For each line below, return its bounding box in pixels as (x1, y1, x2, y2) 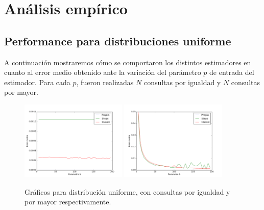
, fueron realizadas (76, 76, 134, 87)
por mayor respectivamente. (25, 196, 111, 207)
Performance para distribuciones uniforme (4, 33, 231, 48)
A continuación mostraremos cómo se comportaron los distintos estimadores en (4, 57, 251, 67)
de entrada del (209, 67, 254, 77)
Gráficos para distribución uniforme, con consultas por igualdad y (25, 186, 230, 197)
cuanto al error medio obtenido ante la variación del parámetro (4, 67, 201, 77)
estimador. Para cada (4, 76, 70, 87)
